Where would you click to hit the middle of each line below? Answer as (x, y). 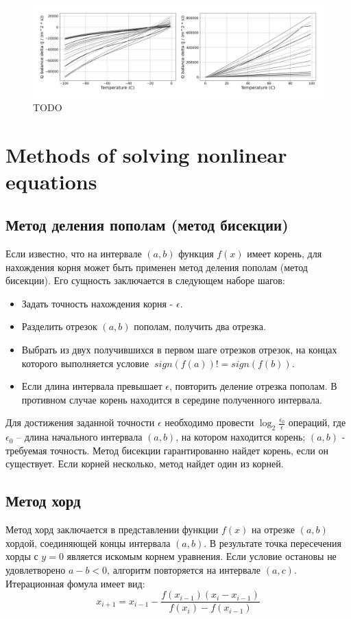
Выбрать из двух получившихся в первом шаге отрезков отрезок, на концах (179, 350)
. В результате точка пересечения (273, 542)
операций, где (317, 422)
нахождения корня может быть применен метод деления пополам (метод (157, 267)
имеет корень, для (285, 254)
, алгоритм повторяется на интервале (184, 570)
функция (196, 254)
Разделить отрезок (59, 326)
